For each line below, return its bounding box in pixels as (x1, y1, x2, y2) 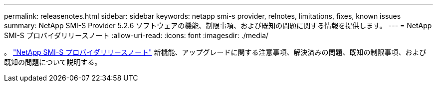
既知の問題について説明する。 (4, 58, 102, 66)
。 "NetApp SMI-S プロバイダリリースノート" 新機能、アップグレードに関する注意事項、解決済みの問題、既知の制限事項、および (4, 48, 427, 56)
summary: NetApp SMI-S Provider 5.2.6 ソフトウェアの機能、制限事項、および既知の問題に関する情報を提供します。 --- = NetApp (4, 21, 432, 30)
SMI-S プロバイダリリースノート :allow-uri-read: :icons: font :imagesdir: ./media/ (4, 31, 269, 40)
